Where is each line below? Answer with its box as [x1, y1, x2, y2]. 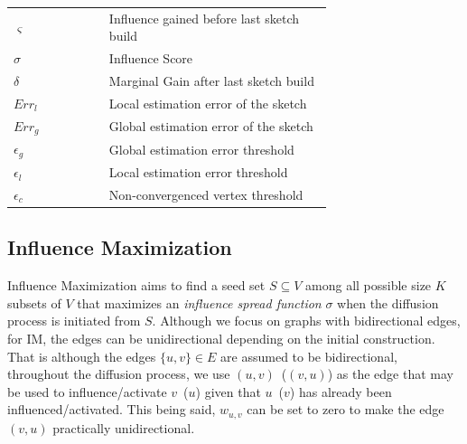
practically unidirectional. [52, 418, 195, 437]
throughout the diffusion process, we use [7, 364, 230, 383]
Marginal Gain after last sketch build [108, 71, 314, 90]
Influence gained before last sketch [108, 8, 300, 27]
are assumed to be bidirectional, [220, 346, 397, 365]
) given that [195, 382, 261, 401]
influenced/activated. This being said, [7, 400, 216, 419]
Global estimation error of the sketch [108, 117, 313, 136]
